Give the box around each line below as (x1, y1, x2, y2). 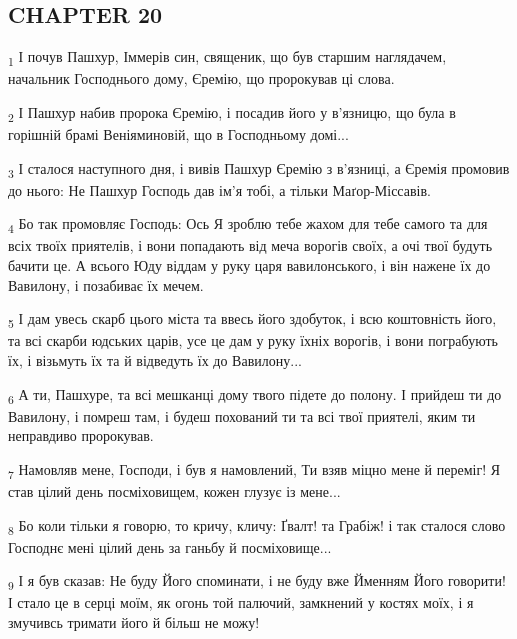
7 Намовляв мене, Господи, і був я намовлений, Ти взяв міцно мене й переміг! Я (8, 458, 501, 482)
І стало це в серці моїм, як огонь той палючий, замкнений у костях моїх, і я (8, 592, 474, 613)
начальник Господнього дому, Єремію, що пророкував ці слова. (8, 68, 395, 89)
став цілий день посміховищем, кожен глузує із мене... (8, 481, 341, 502)
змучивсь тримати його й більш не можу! (8, 612, 260, 633)
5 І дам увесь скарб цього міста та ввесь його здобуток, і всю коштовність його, (8, 308, 497, 332)
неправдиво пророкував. (8, 425, 154, 446)
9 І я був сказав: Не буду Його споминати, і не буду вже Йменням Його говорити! (8, 570, 506, 594)
